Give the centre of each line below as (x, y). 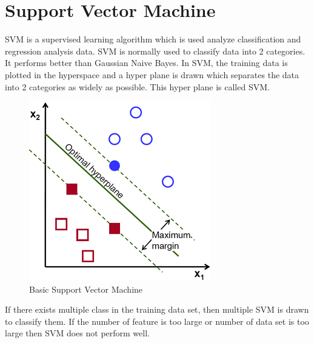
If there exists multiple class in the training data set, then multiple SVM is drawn (157, 309)
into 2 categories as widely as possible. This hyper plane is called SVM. (137, 86)
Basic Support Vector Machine (86, 289)
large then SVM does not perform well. (77, 333)
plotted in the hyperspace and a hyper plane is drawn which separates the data (152, 74)
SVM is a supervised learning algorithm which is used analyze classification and (153, 39)
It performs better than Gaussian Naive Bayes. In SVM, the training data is (146, 63)
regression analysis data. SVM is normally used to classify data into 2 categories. (155, 51)
